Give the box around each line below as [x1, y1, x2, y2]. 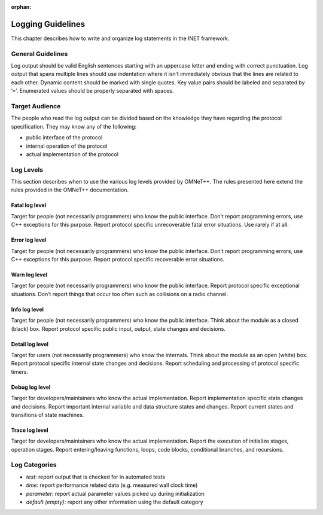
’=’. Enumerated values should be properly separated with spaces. [11, 87, 174, 95]
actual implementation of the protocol [26, 150, 119, 158]
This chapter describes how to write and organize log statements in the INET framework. [11, 35, 230, 42]
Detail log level [11, 340, 49, 348]
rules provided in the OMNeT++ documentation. [11, 186, 129, 194]
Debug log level [11, 383, 51, 391]
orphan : [11, 4, 32, 10]
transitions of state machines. [11, 411, 84, 418]
